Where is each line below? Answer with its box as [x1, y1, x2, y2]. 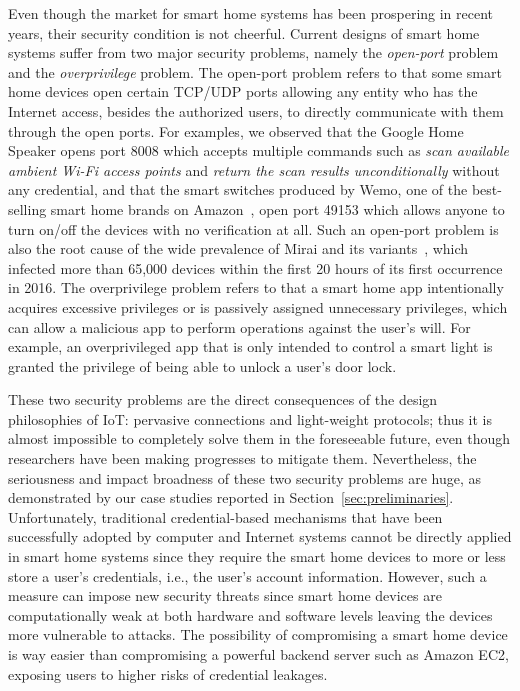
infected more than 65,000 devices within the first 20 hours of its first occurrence [8, 257, 503, 278]
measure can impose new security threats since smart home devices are [8, 585, 442, 606]
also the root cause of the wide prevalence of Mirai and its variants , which [8, 238, 469, 259]
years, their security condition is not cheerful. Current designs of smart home [8, 22, 480, 43]
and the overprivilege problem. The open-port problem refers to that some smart [8, 61, 502, 82]
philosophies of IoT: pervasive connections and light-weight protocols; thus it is [8, 408, 493, 429]
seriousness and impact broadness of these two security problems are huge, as [8, 467, 482, 488]
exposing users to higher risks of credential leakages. [8, 663, 328, 684]
